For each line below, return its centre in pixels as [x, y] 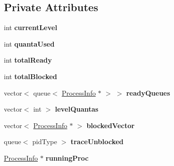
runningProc [67, 158]
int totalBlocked [31, 76]
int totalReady [28, 60]
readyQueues [148, 92]
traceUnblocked [97, 141]
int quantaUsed [29, 43]
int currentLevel [31, 27]
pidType [45, 141]
